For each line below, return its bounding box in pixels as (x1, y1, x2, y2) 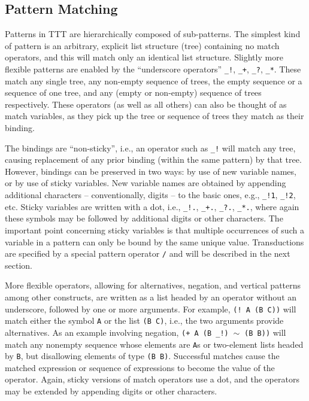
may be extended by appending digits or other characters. (5, 385, 217, 397)
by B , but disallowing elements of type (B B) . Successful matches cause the (5, 350, 280, 362)
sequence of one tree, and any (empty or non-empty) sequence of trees (5, 86, 262, 99)
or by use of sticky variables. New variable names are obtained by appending (5, 177, 286, 189)
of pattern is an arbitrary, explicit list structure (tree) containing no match (5, 39, 280, 51)
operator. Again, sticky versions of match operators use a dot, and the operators (5, 373, 299, 385)
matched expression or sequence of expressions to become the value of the (5, 361, 275, 373)
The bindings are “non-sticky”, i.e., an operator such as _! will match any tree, (5, 141, 296, 154)
